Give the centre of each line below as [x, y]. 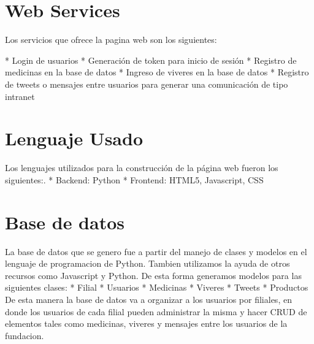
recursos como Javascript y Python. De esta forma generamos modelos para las [153, 275]
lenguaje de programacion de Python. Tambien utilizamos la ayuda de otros [147, 263]
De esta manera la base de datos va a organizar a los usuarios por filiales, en [148, 299]
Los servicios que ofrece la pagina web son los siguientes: [111, 40]
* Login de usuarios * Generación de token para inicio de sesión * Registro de [151, 60]
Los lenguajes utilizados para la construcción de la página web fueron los [142, 168]
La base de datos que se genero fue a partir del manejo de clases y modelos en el [156, 251]
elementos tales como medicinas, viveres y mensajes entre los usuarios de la [146, 323]
